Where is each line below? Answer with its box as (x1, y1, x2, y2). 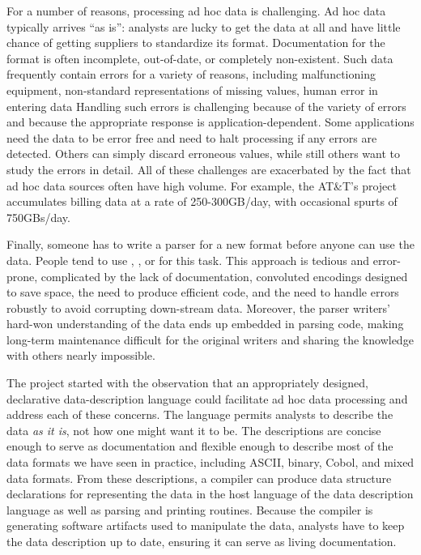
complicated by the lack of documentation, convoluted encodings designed (40, 267, 408, 284)
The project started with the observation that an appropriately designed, (6, 374, 368, 391)
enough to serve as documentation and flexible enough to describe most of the (6, 438, 393, 455)
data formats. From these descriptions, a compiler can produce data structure (6, 469, 392, 486)
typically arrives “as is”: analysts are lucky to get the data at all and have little (6, 18, 401, 35)
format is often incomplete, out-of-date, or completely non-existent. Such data (6, 49, 393, 66)
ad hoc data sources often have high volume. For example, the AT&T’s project (6, 177, 397, 194)
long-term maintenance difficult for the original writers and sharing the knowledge (6, 331, 414, 348)
